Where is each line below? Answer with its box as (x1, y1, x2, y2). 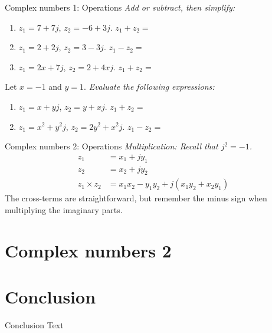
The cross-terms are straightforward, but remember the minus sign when (5, 192, 267, 204)
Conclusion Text (5, 319, 64, 331)
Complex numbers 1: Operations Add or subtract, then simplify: (5, 1, 235, 13)
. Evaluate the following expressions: (84, 80, 215, 93)
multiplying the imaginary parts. (5, 204, 123, 216)
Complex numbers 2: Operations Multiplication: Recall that (5, 140, 218, 152)
